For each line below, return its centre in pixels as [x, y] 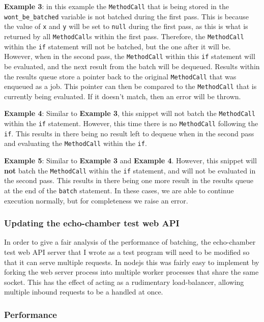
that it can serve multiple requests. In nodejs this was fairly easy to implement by [132, 262]
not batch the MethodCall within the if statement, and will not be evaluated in [130, 170]
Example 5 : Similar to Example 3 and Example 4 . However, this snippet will [130, 160]
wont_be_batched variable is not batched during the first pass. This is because [126, 16]
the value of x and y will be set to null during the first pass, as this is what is [126, 26]
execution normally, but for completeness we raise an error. [96, 200]
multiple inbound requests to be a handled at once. [84, 292]
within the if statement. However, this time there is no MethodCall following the [131, 123]
